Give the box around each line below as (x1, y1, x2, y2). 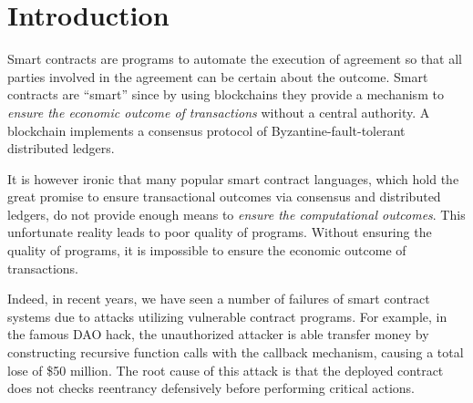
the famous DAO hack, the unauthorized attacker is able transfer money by (7, 325, 429, 344)
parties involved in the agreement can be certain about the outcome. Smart (7, 67, 428, 86)
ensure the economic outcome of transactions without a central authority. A (7, 102, 430, 121)
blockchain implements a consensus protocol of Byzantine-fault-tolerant (7, 120, 406, 139)
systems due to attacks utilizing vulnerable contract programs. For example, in (7, 306, 447, 325)
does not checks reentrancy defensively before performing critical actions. (7, 378, 415, 398)
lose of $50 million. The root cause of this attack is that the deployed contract (7, 360, 444, 379)
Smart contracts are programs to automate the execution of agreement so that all (7, 49, 462, 68)
